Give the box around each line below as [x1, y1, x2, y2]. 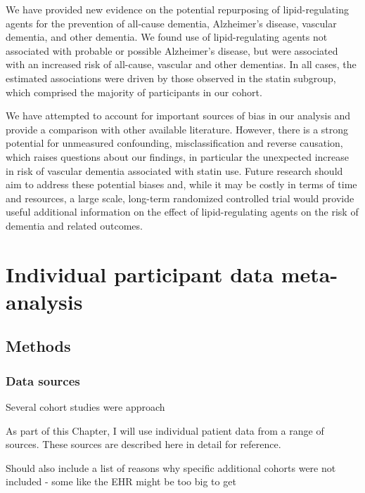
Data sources [6, 372, 80, 389]
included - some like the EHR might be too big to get [6, 474, 236, 489]
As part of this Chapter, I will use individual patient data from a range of [6, 423, 324, 438]
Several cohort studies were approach [6, 400, 165, 414]
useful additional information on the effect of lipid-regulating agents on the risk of [6, 204, 359, 219]
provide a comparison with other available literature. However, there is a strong [6, 121, 349, 136]
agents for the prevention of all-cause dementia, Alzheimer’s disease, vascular [6, 15, 337, 30]
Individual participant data [6, 259, 274, 288]
